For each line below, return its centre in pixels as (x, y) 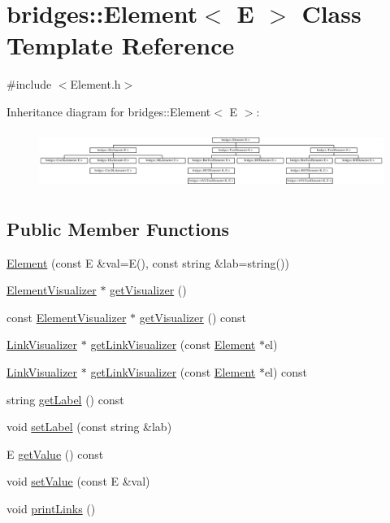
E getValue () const (55, 453)
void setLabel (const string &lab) (89, 427)
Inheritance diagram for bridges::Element (109, 111)
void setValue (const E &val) (78, 481)
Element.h (95, 84)
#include (29, 84)
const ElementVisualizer (67, 317)
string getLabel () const (65, 399)
